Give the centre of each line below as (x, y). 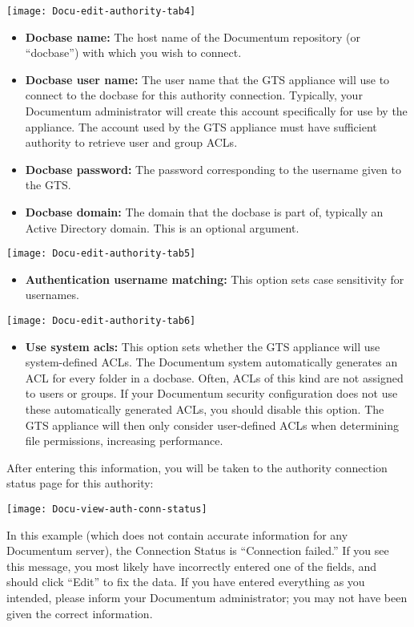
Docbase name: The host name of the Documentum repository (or (193, 36)
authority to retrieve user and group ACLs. (131, 142)
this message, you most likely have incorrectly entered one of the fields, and (192, 566)
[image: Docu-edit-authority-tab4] (101, 11)
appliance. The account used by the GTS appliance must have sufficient (201, 126)
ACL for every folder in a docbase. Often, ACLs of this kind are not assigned (214, 377)
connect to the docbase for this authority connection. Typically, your (194, 95)
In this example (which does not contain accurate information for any (177, 534)
